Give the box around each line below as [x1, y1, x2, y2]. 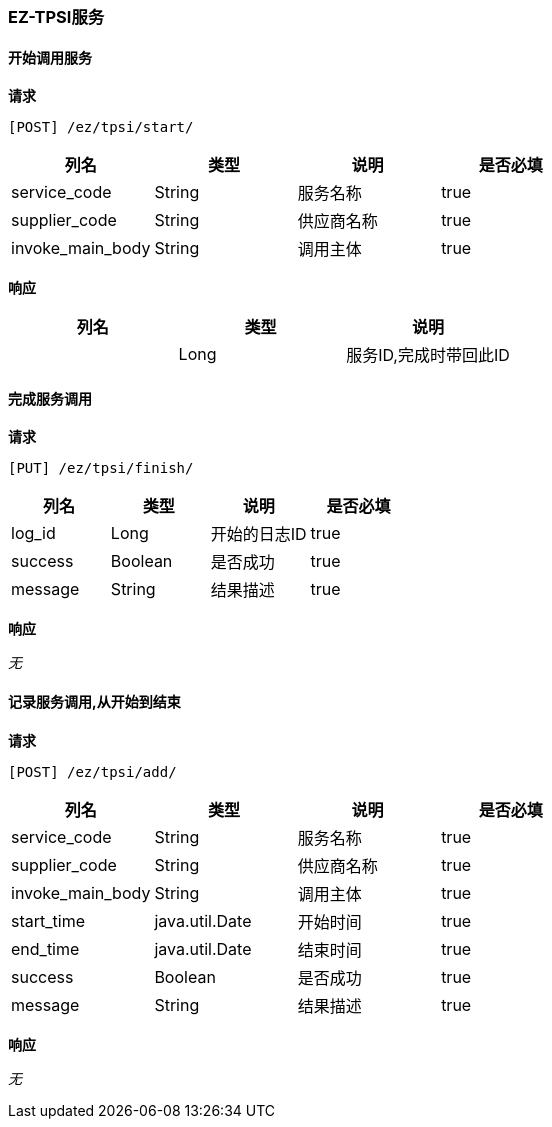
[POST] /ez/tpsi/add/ [8, 763, 177, 780]
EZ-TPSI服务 [8, 7, 105, 27]
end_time [11, 938, 80, 959]
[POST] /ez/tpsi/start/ [8, 119, 194, 136]
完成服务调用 [8, 389, 92, 407]
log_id [11, 523, 56, 544]
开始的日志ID [210, 524, 307, 545]
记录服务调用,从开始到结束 [8, 693, 181, 711]
